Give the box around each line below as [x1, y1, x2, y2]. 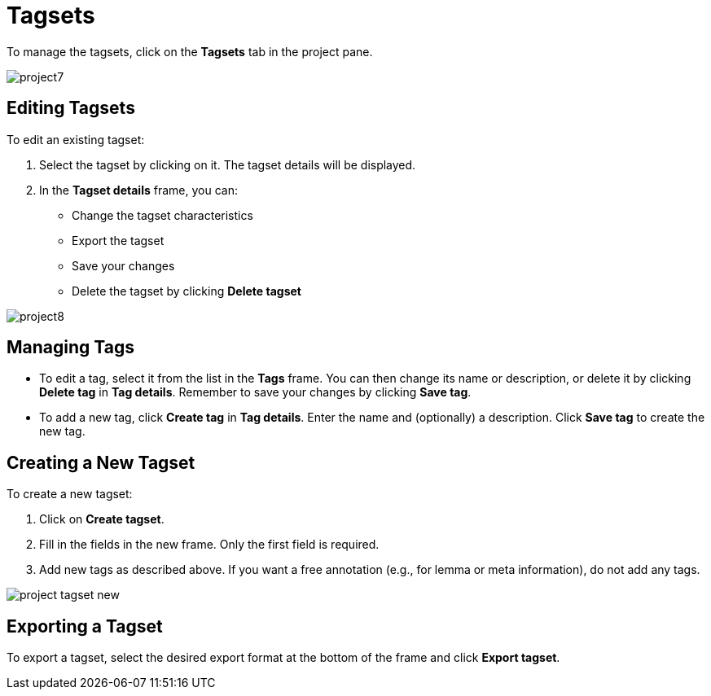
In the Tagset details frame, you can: [39, 182, 238, 197]
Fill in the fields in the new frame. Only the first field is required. [39, 537, 380, 552]
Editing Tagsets [7, 98, 135, 119]
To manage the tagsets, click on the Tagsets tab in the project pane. [7, 44, 373, 59]
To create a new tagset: [7, 487, 133, 501]
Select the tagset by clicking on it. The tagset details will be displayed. [39, 157, 416, 172]
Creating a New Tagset [7, 452, 195, 473]
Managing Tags [7, 337, 134, 358]
